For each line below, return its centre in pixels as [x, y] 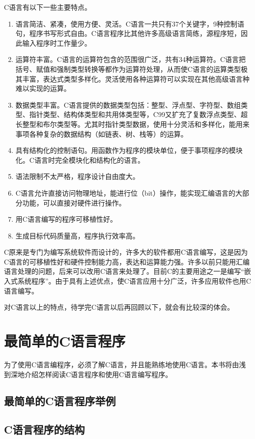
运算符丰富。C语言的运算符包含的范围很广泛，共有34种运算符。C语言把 [131, 59]
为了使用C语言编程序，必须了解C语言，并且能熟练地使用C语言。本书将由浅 [125, 364]
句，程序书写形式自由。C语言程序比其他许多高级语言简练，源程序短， [128, 33]
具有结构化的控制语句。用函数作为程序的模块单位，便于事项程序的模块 [129, 150]
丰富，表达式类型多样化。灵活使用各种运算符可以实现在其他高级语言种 [136, 78]
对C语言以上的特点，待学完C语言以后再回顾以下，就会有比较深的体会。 [119, 307]
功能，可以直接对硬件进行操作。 [74, 202]
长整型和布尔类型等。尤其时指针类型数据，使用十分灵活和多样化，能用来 [132, 124]
